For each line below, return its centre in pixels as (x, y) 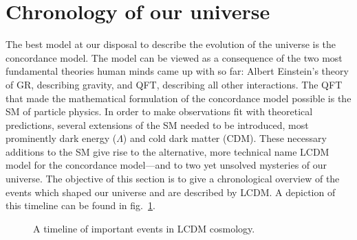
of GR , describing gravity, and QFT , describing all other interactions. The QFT (174, 84)
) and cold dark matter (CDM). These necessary (225, 138)
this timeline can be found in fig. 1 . (80, 205)
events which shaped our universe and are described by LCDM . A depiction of (171, 192)
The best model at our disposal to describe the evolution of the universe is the (171, 44)
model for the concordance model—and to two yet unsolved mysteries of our (166, 165)
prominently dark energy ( (61, 138)
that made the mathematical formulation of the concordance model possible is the (178, 98)
